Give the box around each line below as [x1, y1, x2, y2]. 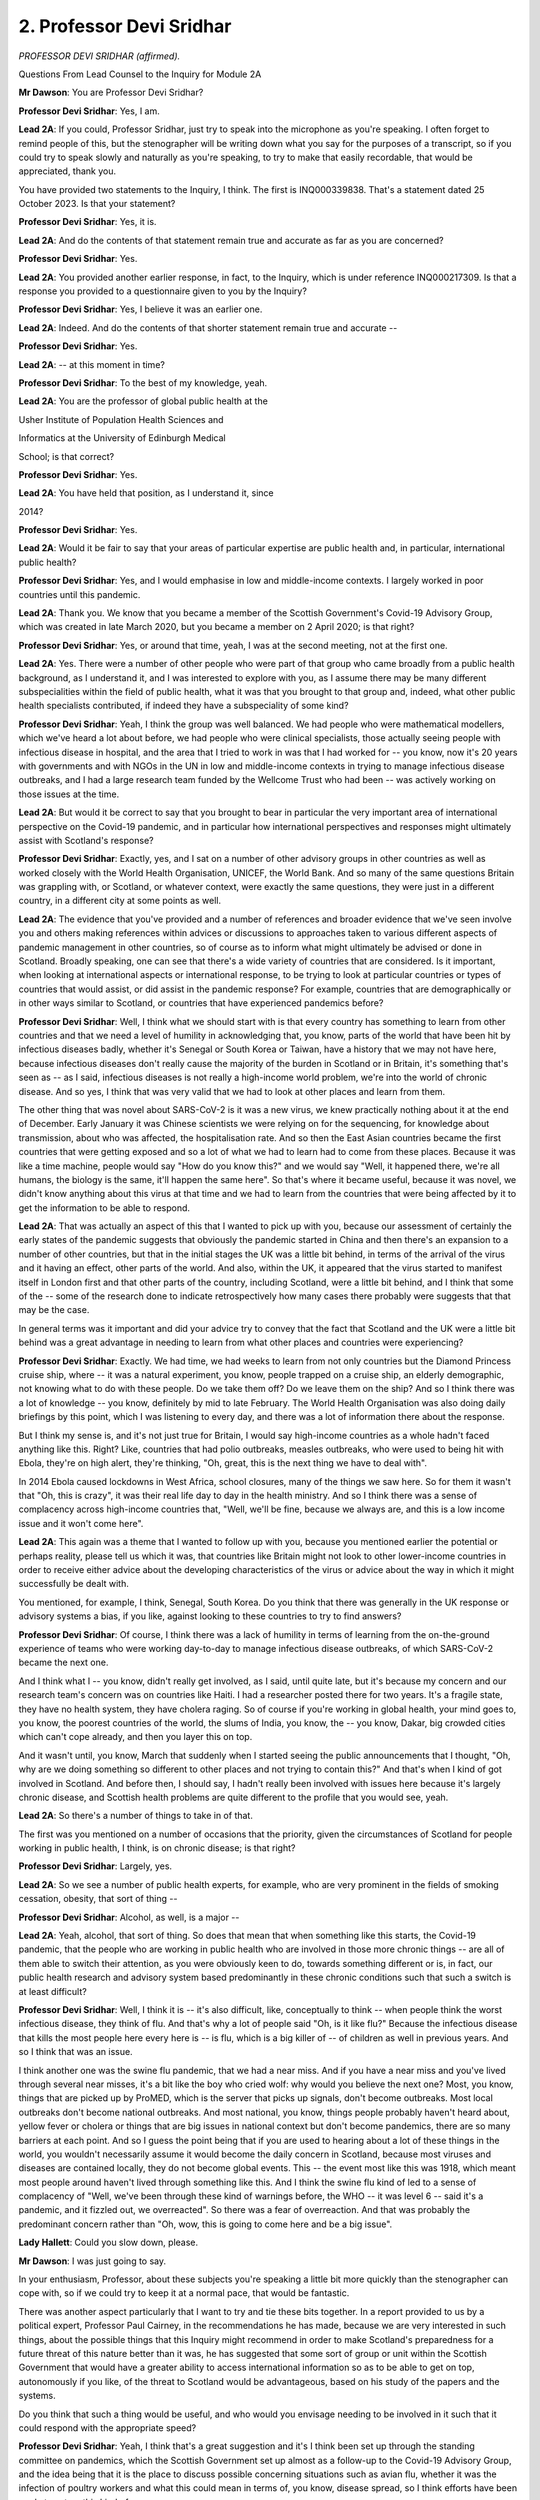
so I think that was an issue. [18, 2046, 134, 2058]
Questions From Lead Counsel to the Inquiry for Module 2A [18, 68, 262, 80]
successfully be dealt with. [18, 1578, 129, 1590]
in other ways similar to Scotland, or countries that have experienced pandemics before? [18, 997, 384, 1009]
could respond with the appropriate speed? [18, 2421, 197, 2434]
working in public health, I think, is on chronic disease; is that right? [18, 1842, 296, 1854]
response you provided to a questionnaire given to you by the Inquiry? [18, 285, 307, 297]
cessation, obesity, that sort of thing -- [18, 1893, 178, 1905]
